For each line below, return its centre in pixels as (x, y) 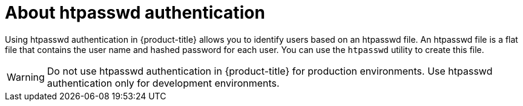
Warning (26, 77)
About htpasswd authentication (135, 13)
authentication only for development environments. (163, 83)
